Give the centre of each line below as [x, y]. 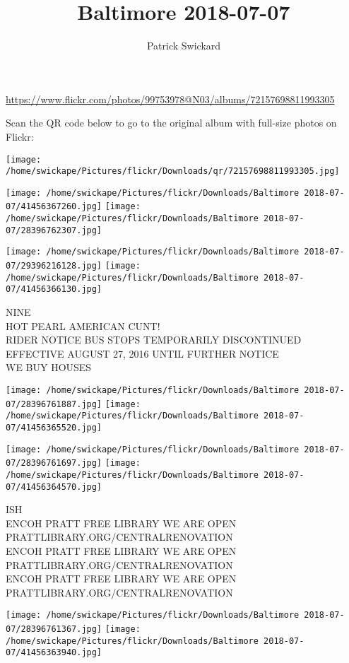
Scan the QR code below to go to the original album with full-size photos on [171, 123]
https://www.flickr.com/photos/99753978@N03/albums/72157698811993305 [170, 99]
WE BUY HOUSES [49, 367]
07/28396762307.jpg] [54, 230]
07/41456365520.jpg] [54, 428]
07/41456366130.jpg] [54, 289]
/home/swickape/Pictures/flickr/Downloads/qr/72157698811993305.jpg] [173, 171]
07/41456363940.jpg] [54, 653]
